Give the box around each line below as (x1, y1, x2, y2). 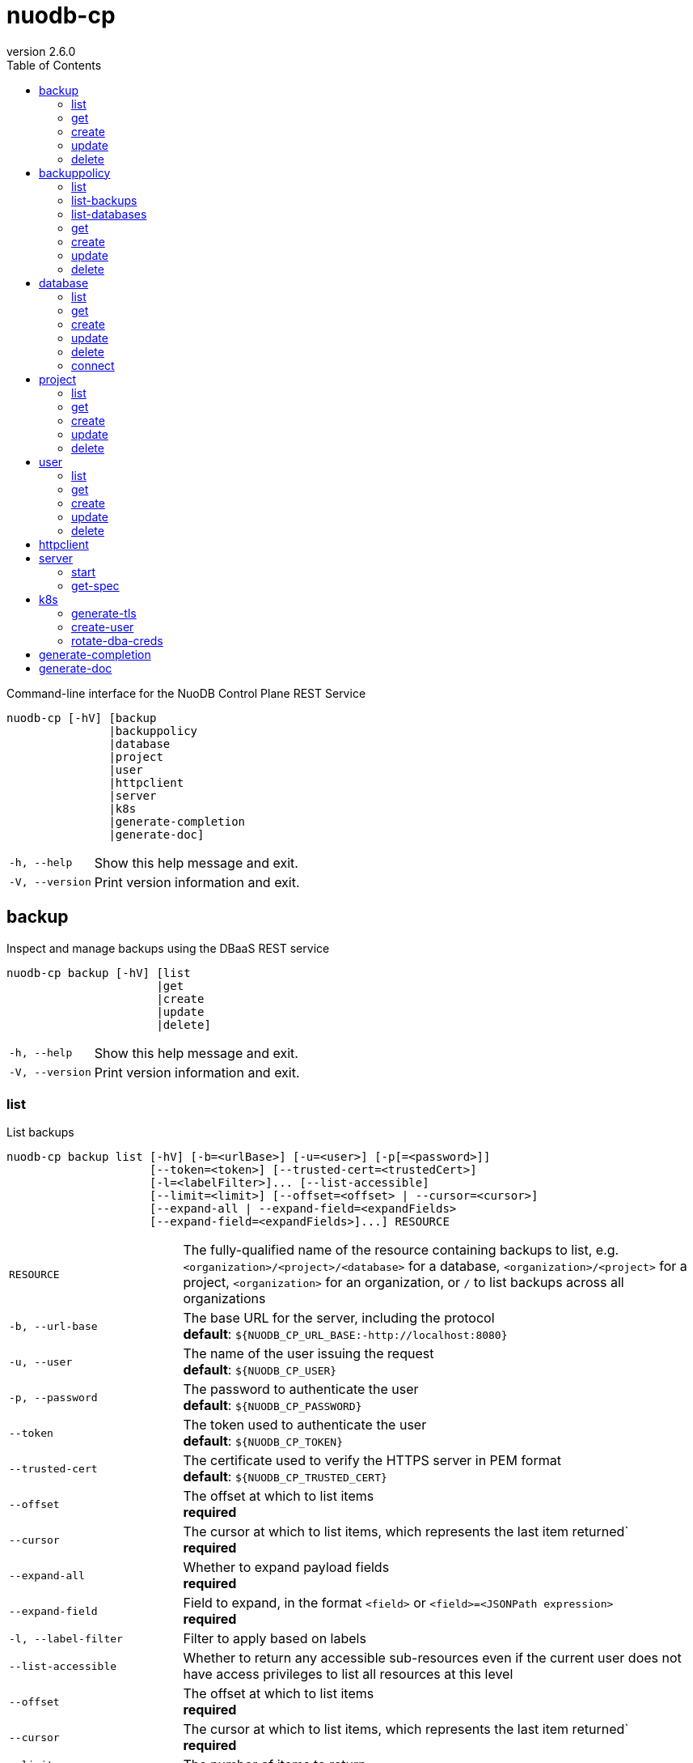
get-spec (71, 578, 120, 593)
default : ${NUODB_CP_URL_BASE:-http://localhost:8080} (183, 1326, 508, 1343)
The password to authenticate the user (183, 1381, 419, 1398)
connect (71, 358, 115, 372)
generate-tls (71, 605, 137, 620)
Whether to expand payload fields (183, 1559, 390, 1576)
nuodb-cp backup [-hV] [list (6, 966, 191, 979)
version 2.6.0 (6, 44, 76, 58)
